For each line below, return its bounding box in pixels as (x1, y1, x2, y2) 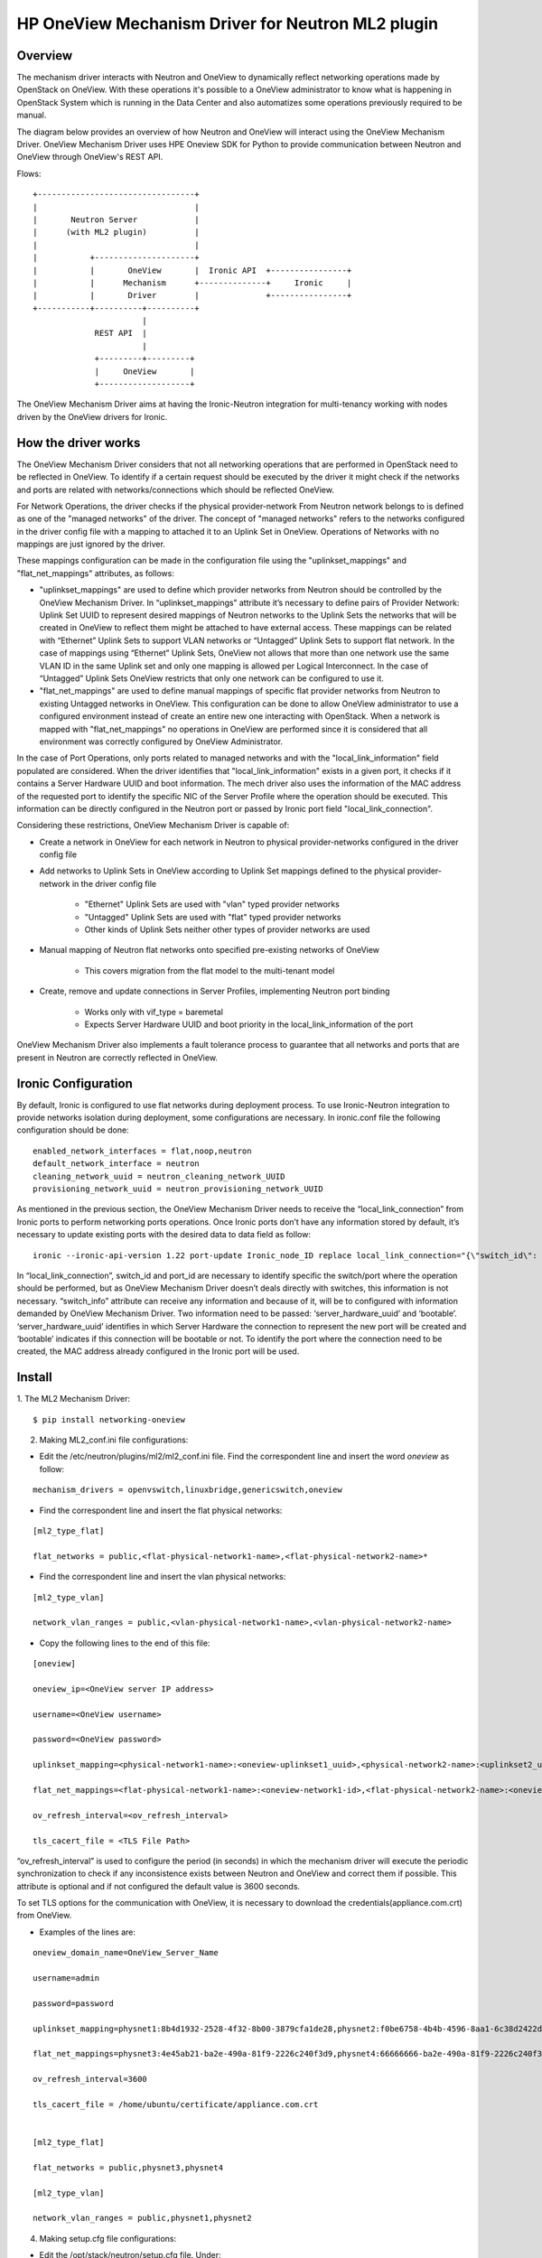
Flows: (16, 168, 42, 179)
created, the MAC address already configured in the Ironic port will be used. (16, 1346, 300, 1357)
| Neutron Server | (33, 214, 201, 225)
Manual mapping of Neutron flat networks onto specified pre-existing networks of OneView (39, 945, 379, 956)
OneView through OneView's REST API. (16, 152, 164, 163)
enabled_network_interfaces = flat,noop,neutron (33, 1145, 252, 1156)
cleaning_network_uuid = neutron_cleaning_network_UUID (33, 1171, 285, 1181)
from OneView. (16, 1910, 72, 1921)
